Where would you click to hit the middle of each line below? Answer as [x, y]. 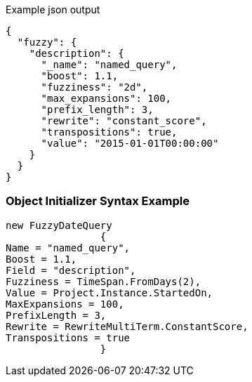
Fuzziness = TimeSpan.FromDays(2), [104, 281]
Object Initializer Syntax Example [98, 201]
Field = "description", [71, 270]
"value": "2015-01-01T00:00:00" [130, 143]
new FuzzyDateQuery [59, 225]
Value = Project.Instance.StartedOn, [110, 292]
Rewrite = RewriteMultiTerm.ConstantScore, [127, 326]
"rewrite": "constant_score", [124, 121]
